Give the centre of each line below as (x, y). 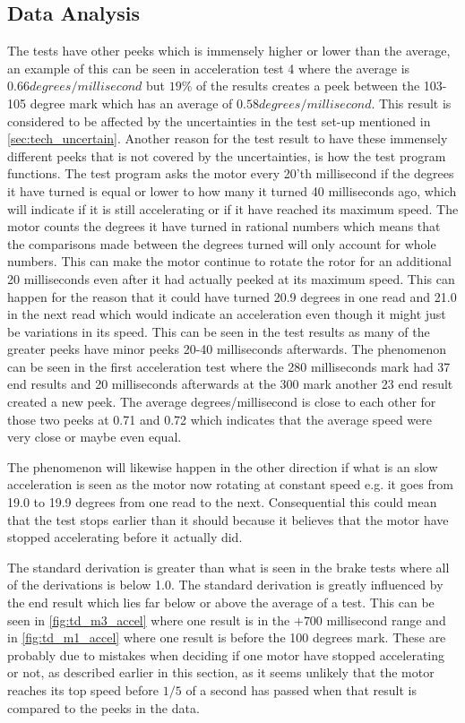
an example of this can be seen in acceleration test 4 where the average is (209, 68)
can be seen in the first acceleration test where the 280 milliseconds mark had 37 (229, 366)
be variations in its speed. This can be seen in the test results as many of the (219, 331)
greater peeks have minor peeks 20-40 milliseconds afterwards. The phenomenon (227, 349)
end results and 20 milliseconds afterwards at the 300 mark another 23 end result (230, 384)
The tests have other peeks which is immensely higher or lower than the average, (229, 51)
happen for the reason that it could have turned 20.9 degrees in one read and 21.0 (232, 296)
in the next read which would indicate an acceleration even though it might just (227, 314)
